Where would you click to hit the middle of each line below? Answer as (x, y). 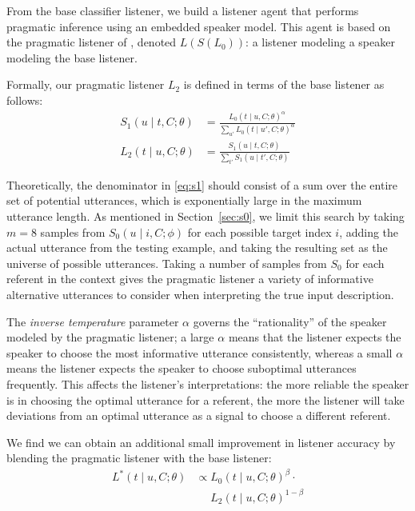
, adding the (369, 232)
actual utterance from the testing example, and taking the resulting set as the (197, 248)
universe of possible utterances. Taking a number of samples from (167, 263)
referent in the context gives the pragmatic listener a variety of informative (190, 279)
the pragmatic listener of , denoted (92, 42)
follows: (25, 100)
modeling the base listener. (72, 57)
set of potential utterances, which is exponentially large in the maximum (184, 200)
